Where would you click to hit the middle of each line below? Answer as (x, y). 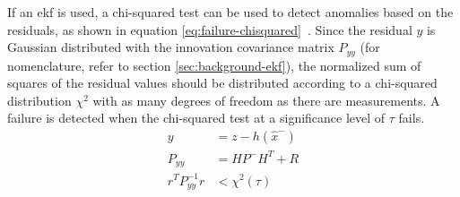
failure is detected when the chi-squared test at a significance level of (196, 118)
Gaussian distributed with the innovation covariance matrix (171, 47)
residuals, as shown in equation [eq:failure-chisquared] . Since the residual (210, 29)
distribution (39, 100)
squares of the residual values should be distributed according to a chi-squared (222, 83)
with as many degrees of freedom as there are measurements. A (266, 100)
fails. (412, 118)
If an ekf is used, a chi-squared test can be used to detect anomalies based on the (230, 12)
